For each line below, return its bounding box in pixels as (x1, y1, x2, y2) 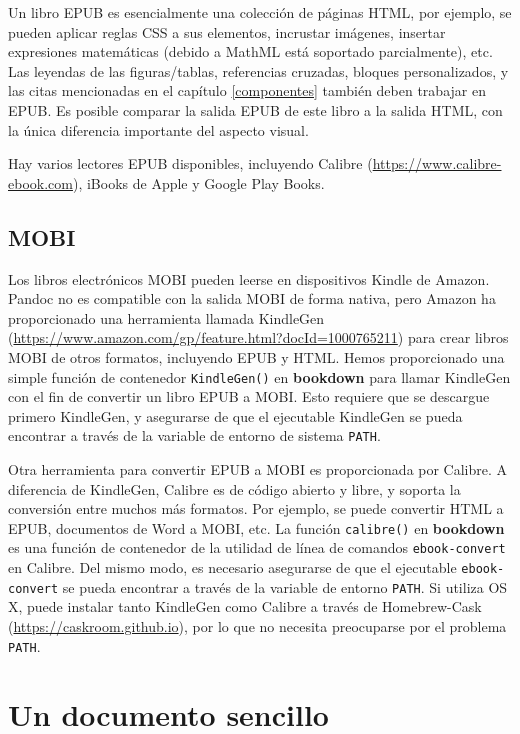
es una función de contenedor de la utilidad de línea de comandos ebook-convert (8, 537, 506, 558)
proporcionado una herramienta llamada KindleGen (8, 307, 325, 328)
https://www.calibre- (372, 153, 502, 174)
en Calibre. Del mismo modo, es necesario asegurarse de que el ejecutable (8, 557, 457, 578)
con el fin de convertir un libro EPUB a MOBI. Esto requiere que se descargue (8, 386, 490, 407)
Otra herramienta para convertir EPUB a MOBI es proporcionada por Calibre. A (8, 459, 508, 480)
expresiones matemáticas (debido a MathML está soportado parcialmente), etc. (8, 41, 493, 62)
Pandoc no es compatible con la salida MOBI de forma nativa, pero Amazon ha (8, 288, 496, 309)
